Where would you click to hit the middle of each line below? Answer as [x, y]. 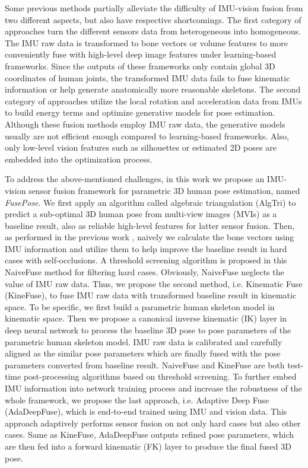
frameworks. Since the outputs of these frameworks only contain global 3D [140, 66]
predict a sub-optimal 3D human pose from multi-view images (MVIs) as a [141, 214]
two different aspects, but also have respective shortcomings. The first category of [153, 19]
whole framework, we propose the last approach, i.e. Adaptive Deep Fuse [137, 399]
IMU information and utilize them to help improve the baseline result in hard [146, 248]
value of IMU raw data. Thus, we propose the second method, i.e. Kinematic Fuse [154, 283]
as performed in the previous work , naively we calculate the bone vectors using [150, 237]
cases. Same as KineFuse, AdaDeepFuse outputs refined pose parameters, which [150, 434]
